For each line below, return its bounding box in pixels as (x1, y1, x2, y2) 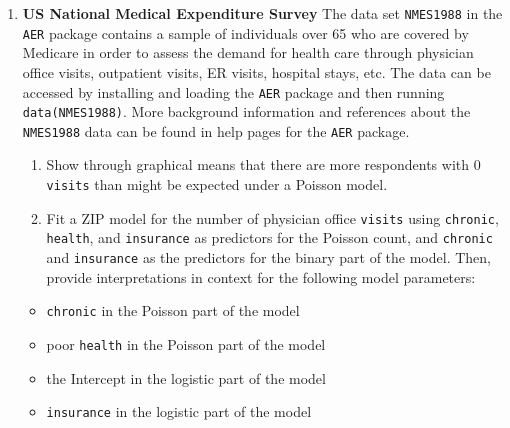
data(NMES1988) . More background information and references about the (22, 101, 471, 122)
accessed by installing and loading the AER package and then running (22, 81, 445, 102)
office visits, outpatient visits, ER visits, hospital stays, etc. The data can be (22, 61, 491, 82)
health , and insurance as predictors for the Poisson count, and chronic (46, 227, 493, 248)
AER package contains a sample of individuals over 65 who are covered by (22, 22, 469, 43)
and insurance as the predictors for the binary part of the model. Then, (46, 247, 491, 268)
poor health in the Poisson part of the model (46, 333, 326, 354)
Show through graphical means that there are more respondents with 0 (46, 154, 481, 175)
